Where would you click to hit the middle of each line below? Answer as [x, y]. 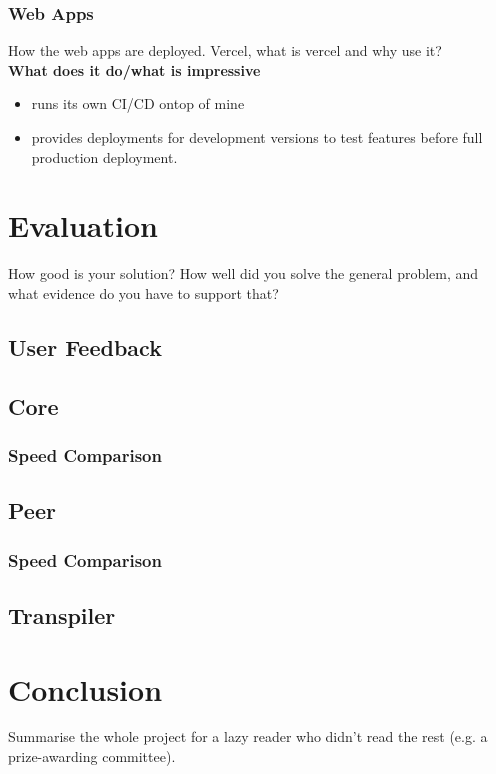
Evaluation [83, 225]
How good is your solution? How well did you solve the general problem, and [243, 273]
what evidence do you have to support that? [143, 292]
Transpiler [62, 614]
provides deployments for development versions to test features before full [257, 137]
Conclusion [85, 688]
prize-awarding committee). [92, 756]
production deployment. [104, 156]
